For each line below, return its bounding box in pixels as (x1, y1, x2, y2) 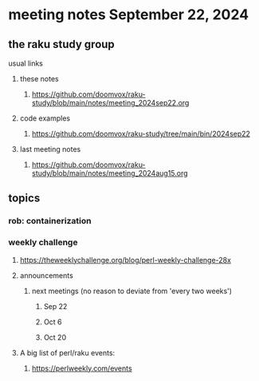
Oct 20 (43, 332, 66, 342)
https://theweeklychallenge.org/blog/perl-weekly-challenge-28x (19, 255, 231, 264)
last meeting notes (19, 145, 81, 153)
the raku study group (8, 38, 116, 51)
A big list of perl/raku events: (19, 347, 116, 357)
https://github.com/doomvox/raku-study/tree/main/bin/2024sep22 (31, 129, 251, 138)
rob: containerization (8, 216, 92, 227)
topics (8, 192, 41, 205)
